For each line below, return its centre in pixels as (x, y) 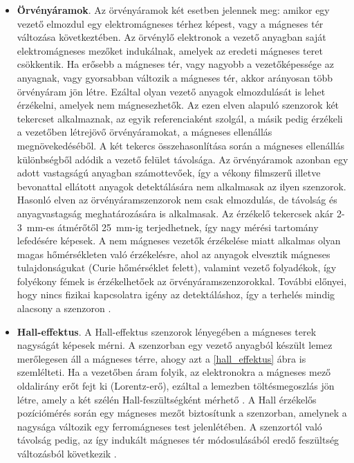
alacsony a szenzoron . (64, 308)
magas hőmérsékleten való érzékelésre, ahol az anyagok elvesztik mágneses (174, 254)
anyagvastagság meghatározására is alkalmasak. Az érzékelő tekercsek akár (175, 213)
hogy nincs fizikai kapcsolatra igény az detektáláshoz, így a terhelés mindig (176, 294)
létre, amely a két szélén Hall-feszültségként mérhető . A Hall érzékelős (167, 399)
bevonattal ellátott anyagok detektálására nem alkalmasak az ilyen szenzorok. (181, 186)
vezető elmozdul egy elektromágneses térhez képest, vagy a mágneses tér (170, 23)
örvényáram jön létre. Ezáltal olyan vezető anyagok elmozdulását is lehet (171, 91)
